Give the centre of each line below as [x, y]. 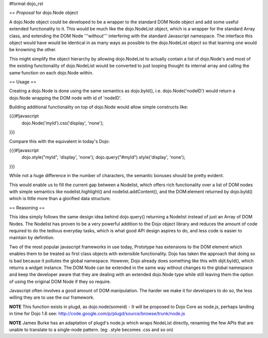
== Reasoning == [27, 207]
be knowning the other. [33, 50]
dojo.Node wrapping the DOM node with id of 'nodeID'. [65, 98]
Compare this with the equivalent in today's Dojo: [60, 141]
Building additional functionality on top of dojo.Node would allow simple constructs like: [99, 107]
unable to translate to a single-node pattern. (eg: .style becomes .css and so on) [91, 330]
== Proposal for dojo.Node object [44, 13]
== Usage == [23, 81]
